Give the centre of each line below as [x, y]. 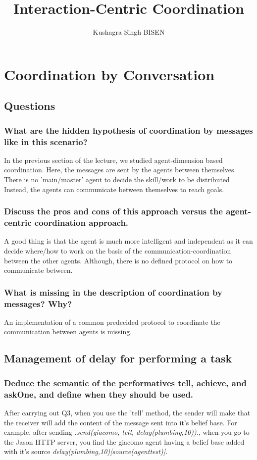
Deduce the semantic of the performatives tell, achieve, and [125, 383]
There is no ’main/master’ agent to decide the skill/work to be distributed [117, 179]
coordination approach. [81, 223]
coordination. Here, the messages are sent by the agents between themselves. [120, 170]
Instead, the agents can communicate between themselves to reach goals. [114, 189]
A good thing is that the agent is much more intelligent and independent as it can [128, 241]
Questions [30, 106]
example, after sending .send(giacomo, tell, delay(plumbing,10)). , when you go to [127, 432]
